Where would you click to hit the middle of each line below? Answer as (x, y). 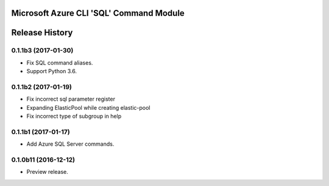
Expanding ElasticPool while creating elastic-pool (88, 107)
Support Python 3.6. (52, 71)
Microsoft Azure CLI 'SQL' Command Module (98, 13)
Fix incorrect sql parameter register (71, 99)
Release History (42, 33)
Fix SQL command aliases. (60, 63)
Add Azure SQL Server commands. (70, 144)
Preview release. (47, 172)
